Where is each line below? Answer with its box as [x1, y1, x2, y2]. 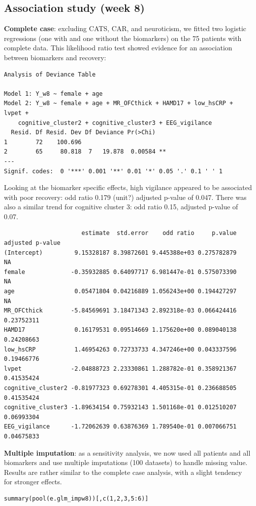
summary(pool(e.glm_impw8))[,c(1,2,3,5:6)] [4, 495, 149, 502]
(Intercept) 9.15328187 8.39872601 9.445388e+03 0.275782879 [4, 249, 237, 256]
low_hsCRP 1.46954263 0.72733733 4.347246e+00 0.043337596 [4, 346, 237, 353]
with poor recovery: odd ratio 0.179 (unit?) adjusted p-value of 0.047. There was [4, 192, 247, 202]
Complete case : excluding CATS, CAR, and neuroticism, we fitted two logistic [4, 23, 247, 34]
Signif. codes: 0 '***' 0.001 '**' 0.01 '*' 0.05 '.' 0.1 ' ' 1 [4, 167, 223, 175]
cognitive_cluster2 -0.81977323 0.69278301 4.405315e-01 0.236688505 [4, 384, 237, 391]
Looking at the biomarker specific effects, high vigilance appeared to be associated [4, 182, 252, 193]
